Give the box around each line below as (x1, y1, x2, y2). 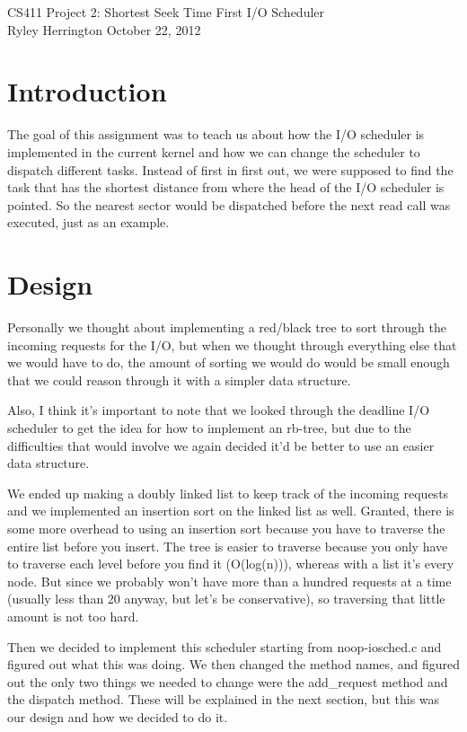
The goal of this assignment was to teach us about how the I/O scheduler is (7, 125, 425, 144)
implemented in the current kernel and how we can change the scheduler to (7, 142, 420, 161)
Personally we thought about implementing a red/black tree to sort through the (7, 318, 447, 336)
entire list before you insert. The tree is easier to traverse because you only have (7, 536, 448, 555)
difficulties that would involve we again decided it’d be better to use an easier (7, 436, 435, 454)
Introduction (7, 73, 167, 110)
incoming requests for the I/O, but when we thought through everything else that (7, 335, 457, 354)
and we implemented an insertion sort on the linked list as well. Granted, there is (7, 501, 454, 520)
